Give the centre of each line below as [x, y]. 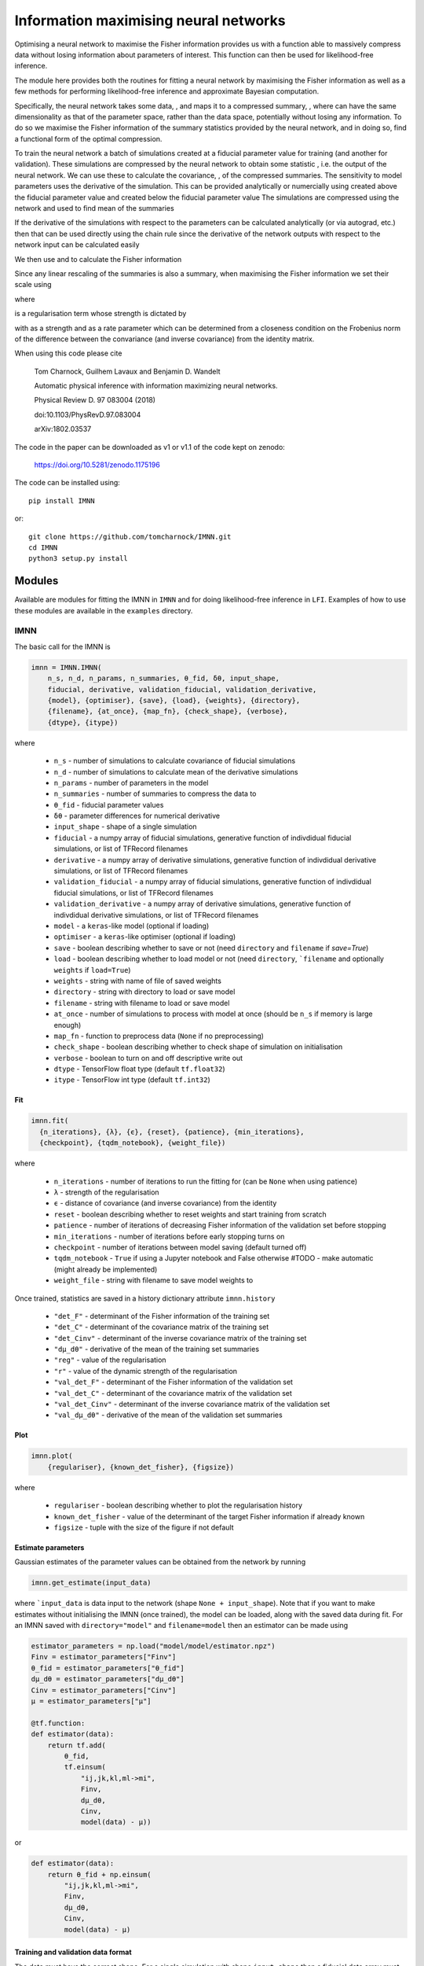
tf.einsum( [85, 1767]
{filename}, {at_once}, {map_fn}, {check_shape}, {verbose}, [168, 711]
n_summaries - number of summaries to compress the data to [155, 793]
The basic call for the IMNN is [62, 646]
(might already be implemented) [106, 1269]
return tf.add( [77, 1745]
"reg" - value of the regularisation [110, 1360]
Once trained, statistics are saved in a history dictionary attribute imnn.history [145, 1298]
